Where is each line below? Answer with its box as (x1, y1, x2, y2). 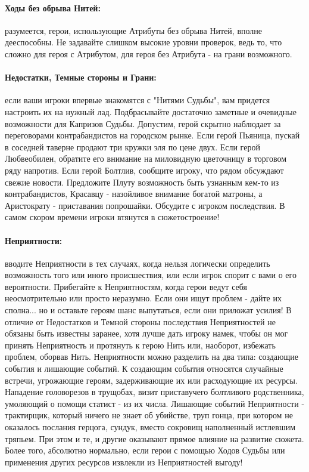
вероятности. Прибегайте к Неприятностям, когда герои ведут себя (5, 280, 247, 292)
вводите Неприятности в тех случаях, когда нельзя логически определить (5, 257, 270, 269)
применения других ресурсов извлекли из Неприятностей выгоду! (5, 455, 243, 468)
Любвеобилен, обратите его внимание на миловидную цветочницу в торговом (5, 152, 287, 165)
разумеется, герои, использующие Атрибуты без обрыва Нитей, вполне (5, 24, 263, 36)
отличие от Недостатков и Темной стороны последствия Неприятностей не (5, 315, 276, 328)
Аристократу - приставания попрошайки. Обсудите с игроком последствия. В (5, 199, 285, 211)
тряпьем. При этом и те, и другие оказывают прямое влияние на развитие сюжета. (5, 432, 304, 445)
